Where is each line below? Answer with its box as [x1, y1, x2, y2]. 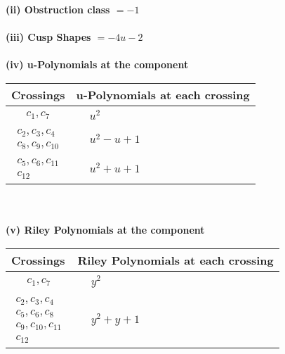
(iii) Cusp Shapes [6, 30, 91, 44]
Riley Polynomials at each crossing [77, 251, 274, 268]
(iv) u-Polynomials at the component [6, 57, 189, 72]
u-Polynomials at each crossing [76, 86, 250, 103]
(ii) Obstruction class [6, 2, 110, 16]
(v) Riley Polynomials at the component [6, 222, 205, 237]
